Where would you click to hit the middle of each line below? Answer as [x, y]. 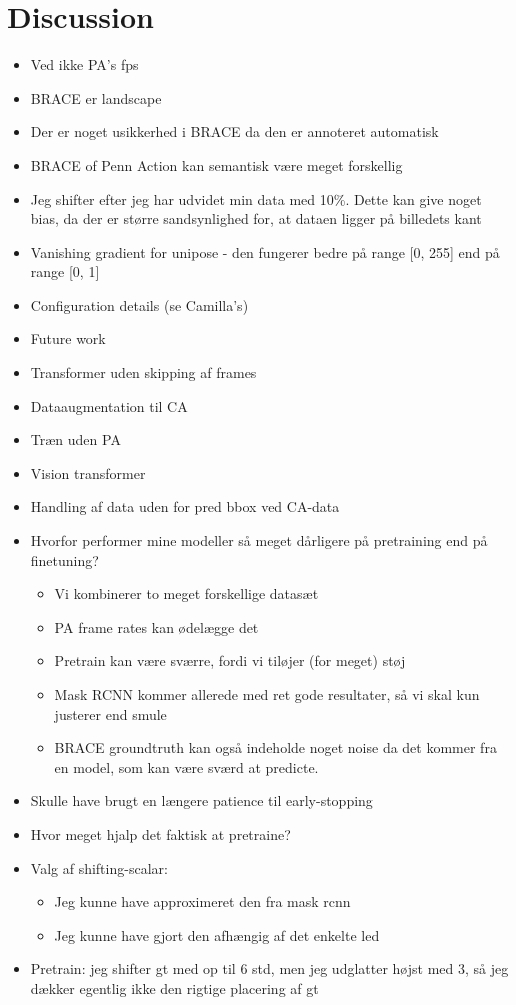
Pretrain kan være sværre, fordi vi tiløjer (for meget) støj [230, 660]
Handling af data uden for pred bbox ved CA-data [185, 506]
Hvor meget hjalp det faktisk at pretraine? [160, 833]
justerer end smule [110, 713]
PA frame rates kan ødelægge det [156, 626]
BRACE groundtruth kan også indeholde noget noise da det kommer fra [275, 747]
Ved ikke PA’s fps [84, 64]
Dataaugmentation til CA [109, 405]
